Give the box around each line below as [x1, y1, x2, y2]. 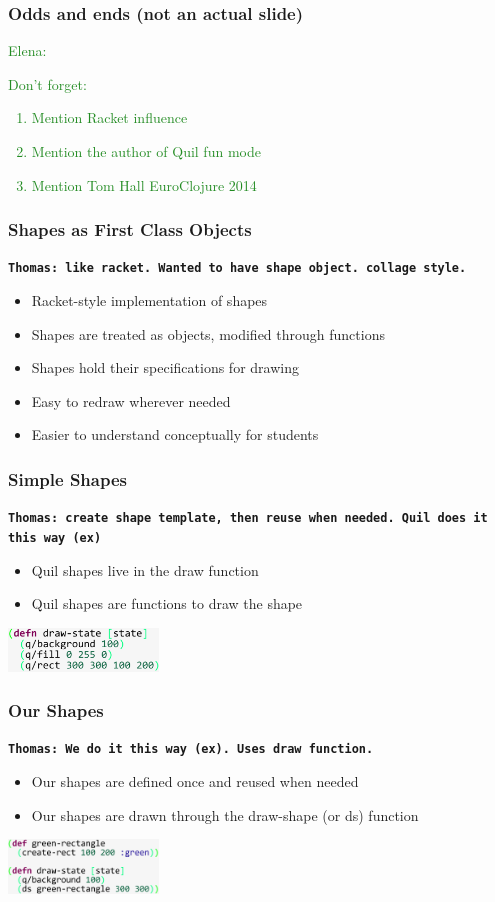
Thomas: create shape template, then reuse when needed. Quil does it [8, 511, 488, 526]
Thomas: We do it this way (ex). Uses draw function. [8, 742, 374, 757]
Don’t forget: [8, 73, 87, 94]
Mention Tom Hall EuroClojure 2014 [31, 174, 257, 195]
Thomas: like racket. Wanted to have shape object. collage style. [8, 261, 467, 276]
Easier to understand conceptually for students [31, 424, 319, 445]
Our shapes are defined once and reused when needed [31, 771, 359, 792]
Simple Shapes [8, 466, 127, 491]
